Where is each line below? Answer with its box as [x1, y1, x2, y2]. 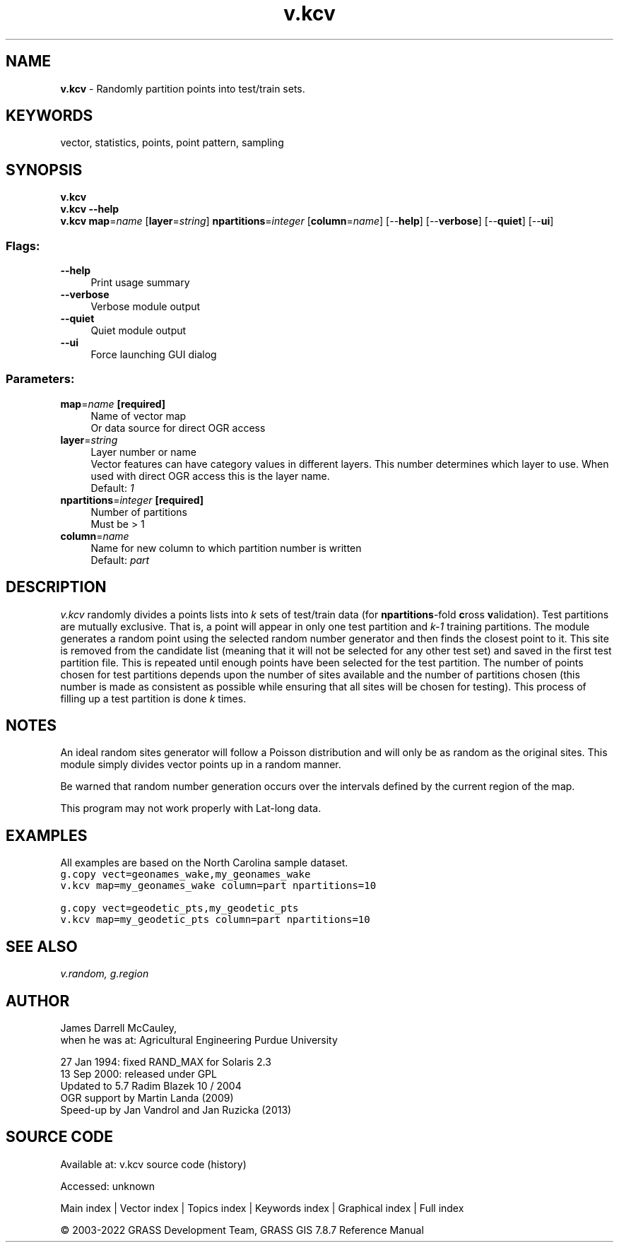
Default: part [90, 553, 150, 566]
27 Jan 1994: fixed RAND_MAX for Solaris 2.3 [60, 1056, 271, 1068]
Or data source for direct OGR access [90, 421, 266, 434]
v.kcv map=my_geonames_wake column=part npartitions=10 [60, 880, 377, 892]
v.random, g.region [60, 967, 149, 980]
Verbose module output [90, 300, 201, 313]
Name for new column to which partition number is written [90, 541, 362, 554]
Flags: [6, 238, 40, 253]
